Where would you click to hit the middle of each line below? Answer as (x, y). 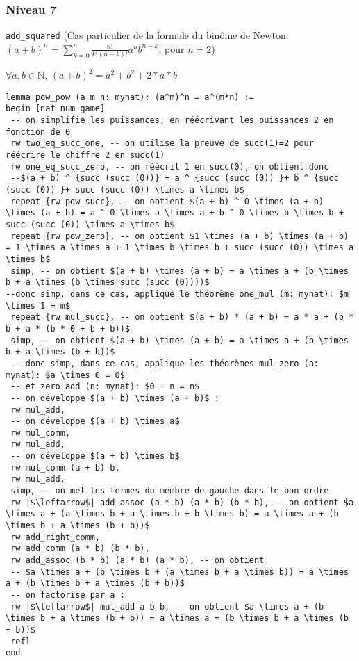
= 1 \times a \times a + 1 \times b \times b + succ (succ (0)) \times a (180, 248)
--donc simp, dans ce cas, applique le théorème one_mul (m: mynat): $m (177, 294)
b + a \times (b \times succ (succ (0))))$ (108, 283)
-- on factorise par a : (68, 595)
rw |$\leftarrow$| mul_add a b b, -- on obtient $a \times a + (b (167, 606)
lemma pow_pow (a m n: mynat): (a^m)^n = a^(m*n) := (130, 97)
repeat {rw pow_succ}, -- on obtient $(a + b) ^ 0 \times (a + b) (167, 201)
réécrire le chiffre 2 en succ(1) (85, 155)
